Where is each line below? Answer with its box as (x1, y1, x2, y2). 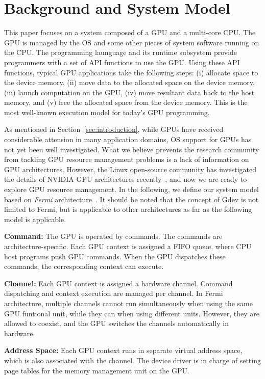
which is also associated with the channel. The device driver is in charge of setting (4, 355, 261, 365)
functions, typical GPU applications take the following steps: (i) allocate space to (4, 67, 258, 77)
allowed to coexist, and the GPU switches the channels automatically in (4, 318, 229, 329)
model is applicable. (4, 213, 66, 224)
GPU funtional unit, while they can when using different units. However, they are (4, 308, 259, 318)
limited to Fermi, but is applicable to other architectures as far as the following (4, 204, 252, 214)
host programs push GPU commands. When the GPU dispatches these (4, 251, 226, 261)
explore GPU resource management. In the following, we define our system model (4, 184, 259, 195)
